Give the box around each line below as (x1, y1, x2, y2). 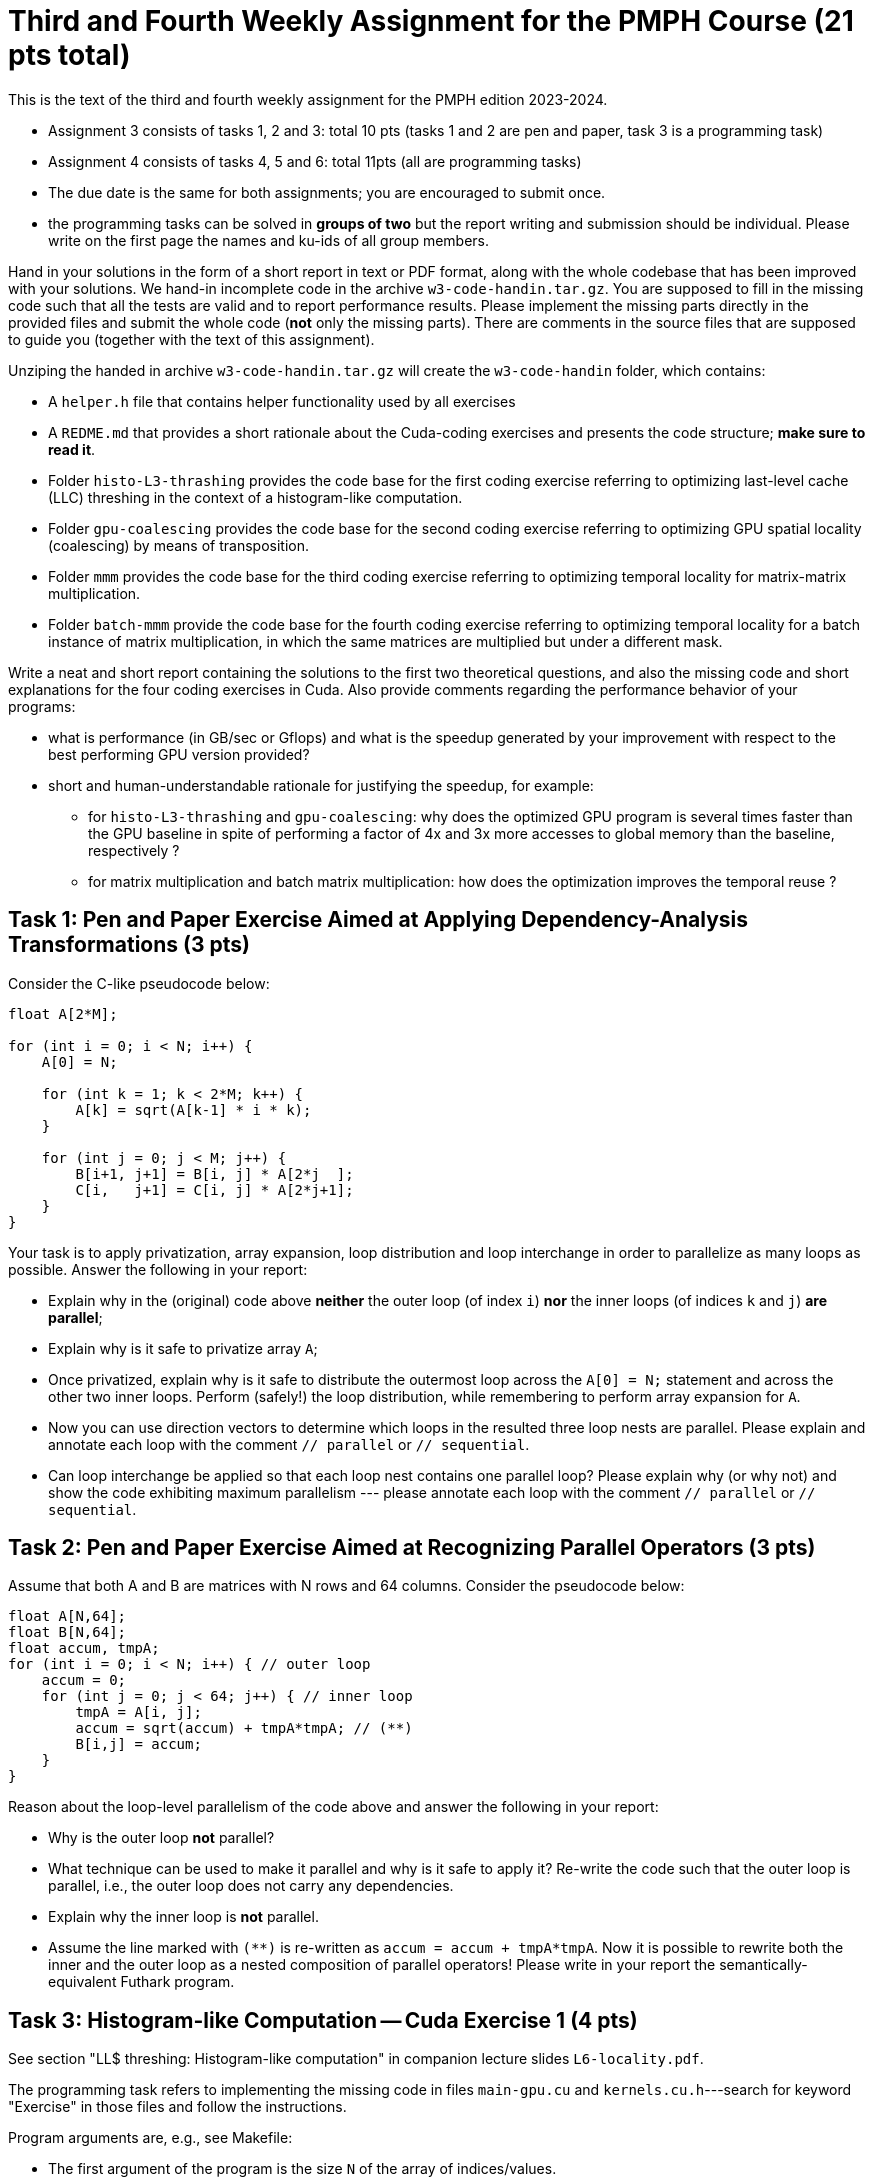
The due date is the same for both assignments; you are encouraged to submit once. (48, 183, 606, 201)
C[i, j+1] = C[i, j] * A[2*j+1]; (75, 1181, 354, 1198)
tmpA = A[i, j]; (75, 1704, 202, 1721)
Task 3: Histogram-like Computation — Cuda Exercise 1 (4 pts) (8, 2007, 638, 2033)
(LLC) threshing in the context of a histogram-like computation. (48, 488, 463, 506)
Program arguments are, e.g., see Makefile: (8, 2129, 293, 2147)
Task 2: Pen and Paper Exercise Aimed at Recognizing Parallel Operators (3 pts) (8, 1535, 816, 1561)
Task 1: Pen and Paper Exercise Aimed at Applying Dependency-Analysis (8, 907, 749, 933)
